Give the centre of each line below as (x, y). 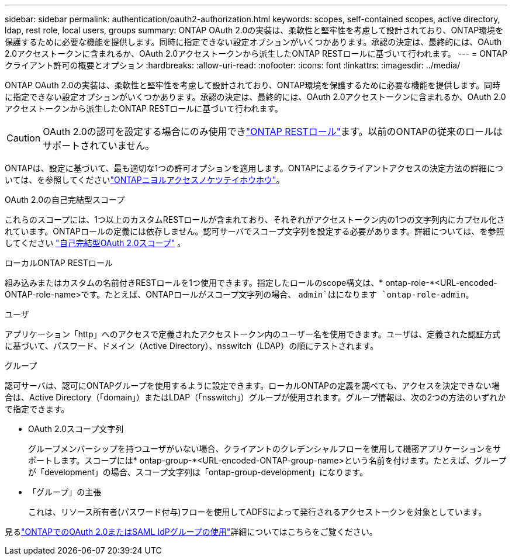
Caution (24, 138)
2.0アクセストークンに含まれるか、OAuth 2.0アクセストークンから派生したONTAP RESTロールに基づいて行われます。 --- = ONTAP (256, 53)
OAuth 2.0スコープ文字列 (76, 429)
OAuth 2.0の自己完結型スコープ (65, 200)
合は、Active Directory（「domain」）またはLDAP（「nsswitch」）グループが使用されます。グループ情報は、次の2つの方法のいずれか (255, 397)
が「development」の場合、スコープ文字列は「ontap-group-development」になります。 (198, 472)
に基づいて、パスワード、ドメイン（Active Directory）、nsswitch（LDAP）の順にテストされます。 (191, 346)
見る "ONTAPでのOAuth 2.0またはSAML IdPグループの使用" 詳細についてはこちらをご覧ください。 (191, 532)
